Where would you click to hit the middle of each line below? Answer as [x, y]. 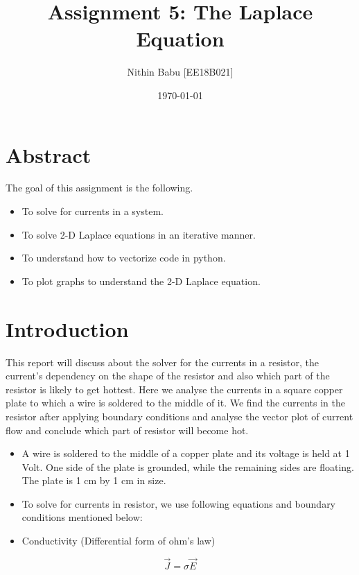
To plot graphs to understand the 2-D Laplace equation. [141, 281]
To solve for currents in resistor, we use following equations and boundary [179, 503]
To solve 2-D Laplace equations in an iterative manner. [139, 234]
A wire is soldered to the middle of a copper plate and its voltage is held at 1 [186, 453]
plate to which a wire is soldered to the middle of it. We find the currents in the [175, 403]
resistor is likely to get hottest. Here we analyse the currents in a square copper [174, 389]
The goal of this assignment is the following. [99, 188]
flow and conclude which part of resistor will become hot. [127, 430]
